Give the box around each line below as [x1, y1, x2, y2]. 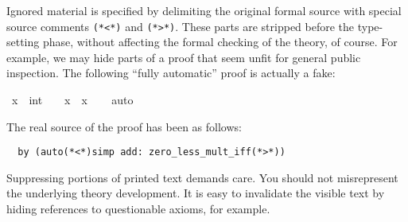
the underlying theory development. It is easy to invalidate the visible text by [6, 185, 385, 201]
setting [6, 33, 40, 50]
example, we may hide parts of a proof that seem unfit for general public [6, 49, 361, 65]
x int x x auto [11, 92, 134, 108]
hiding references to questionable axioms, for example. [6, 201, 270, 217]
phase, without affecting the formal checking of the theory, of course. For [42, 33, 398, 50]
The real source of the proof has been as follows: [6, 118, 242, 134]
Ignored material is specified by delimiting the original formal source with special [6, 2, 402, 18]
